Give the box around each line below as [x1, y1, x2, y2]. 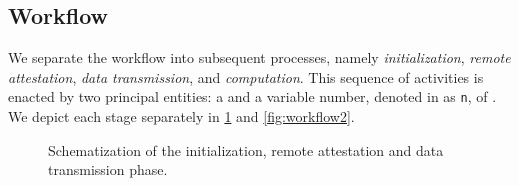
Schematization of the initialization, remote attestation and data [48, 139, 444, 160]
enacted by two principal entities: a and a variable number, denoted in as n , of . [8, 86, 497, 107]
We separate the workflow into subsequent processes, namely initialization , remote [8, 47, 511, 68]
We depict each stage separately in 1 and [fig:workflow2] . [8, 106, 355, 127]
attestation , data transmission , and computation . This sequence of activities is [8, 66, 484, 87]
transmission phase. [48, 159, 168, 180]
